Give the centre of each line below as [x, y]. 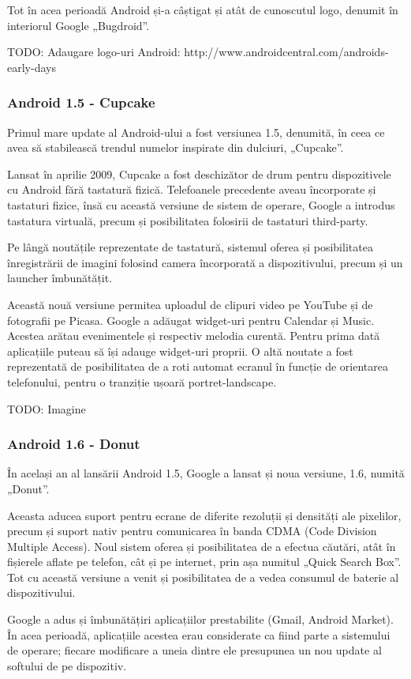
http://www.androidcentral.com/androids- [286, 52]
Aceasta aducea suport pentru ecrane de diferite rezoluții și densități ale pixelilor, [204, 515]
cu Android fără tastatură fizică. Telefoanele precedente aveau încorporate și [192, 189]
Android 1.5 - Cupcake [81, 102]
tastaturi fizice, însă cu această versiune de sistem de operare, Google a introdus [201, 204]
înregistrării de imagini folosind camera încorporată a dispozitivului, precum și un [205, 262]
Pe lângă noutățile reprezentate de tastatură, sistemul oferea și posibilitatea [190, 247]
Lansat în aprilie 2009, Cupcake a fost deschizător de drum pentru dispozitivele [199, 174]
